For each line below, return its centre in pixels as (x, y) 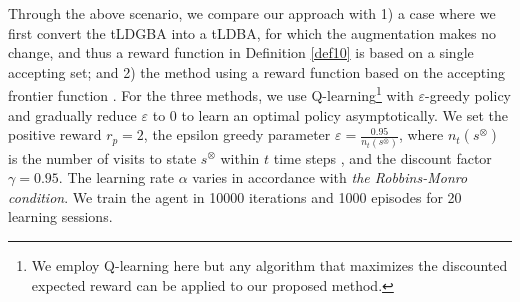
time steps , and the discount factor (382, 157)
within (240, 157)
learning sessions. (60, 216)
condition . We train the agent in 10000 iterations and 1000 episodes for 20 (235, 196)
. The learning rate (116, 177)
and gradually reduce (72, 114)
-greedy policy (468, 95)
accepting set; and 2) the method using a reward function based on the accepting (256, 71)
